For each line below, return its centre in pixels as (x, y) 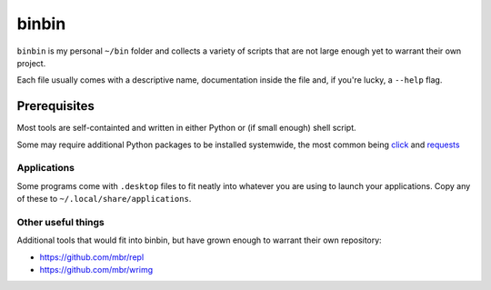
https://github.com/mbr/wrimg (96, 270)
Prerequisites (55, 106)
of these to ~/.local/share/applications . (104, 199)
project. (31, 63)
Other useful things (60, 222)
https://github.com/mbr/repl (92, 257)
